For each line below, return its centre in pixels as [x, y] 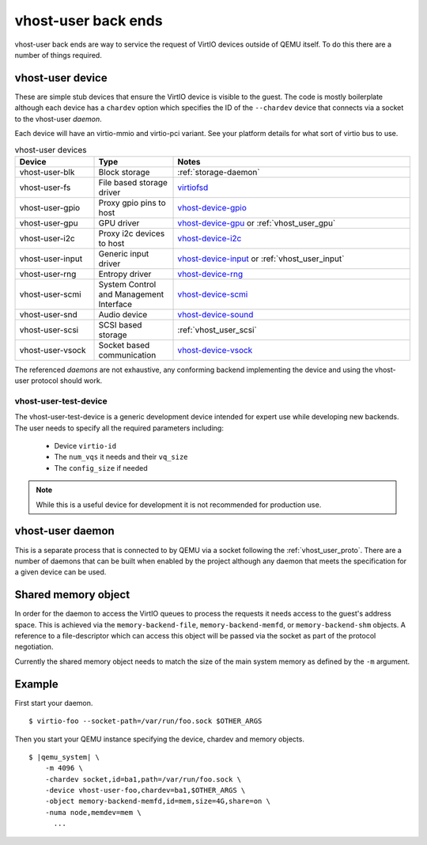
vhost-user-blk [47, 172]
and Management [131, 294]
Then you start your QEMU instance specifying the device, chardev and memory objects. [159, 739]
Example [36, 684]
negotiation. [34, 647]
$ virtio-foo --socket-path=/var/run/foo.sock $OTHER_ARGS [145, 721]
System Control [127, 284]
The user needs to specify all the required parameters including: [119, 428]
